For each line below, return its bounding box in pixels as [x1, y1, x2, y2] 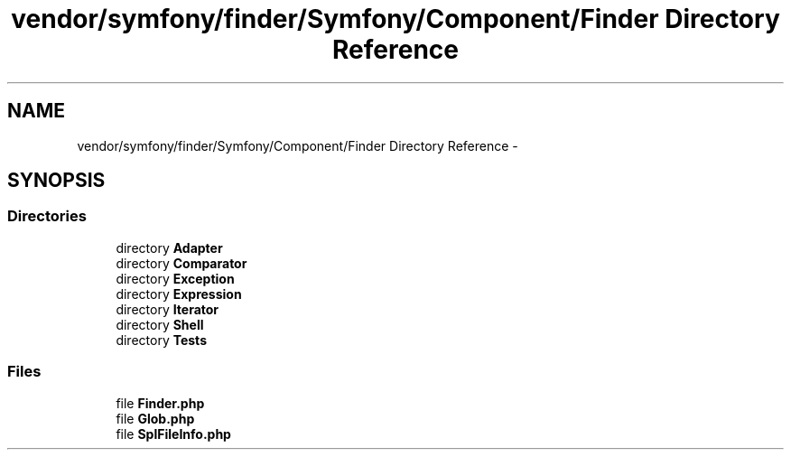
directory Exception [116, 270, 235, 286]
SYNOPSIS [7, 169, 106, 192]
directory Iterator [116, 301, 219, 317]
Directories [7, 207, 87, 226]
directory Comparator [116, 255, 247, 271]
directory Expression [116, 285, 242, 302]
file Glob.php [116, 410, 195, 426]
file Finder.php [116, 395, 205, 411]
